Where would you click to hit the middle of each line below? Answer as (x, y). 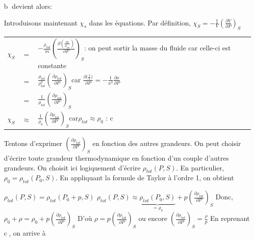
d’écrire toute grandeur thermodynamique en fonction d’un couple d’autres (116, 157)
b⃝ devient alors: (28, 6)
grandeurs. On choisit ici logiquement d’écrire (72, 167)
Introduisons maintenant (41, 22)
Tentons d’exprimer (33, 143)
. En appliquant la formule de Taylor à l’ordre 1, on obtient (145, 178)
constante (52, 65)
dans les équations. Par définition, (140, 22)
